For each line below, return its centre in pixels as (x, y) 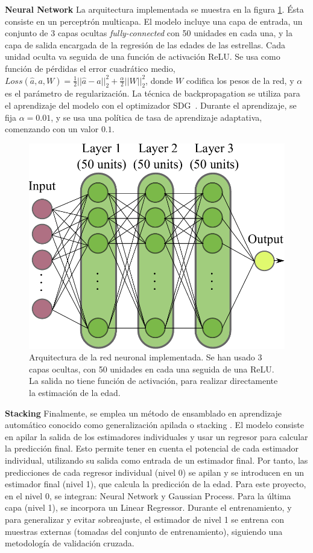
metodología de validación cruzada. (70, 543)
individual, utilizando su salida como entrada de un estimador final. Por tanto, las (156, 460)
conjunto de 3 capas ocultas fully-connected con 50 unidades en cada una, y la (149, 33)
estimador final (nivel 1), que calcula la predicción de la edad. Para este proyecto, (156, 484)
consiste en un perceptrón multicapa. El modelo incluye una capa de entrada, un (154, 21)
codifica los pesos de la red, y (240, 80)
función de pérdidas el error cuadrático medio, (90, 68)
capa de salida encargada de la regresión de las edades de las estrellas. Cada (145, 44)
